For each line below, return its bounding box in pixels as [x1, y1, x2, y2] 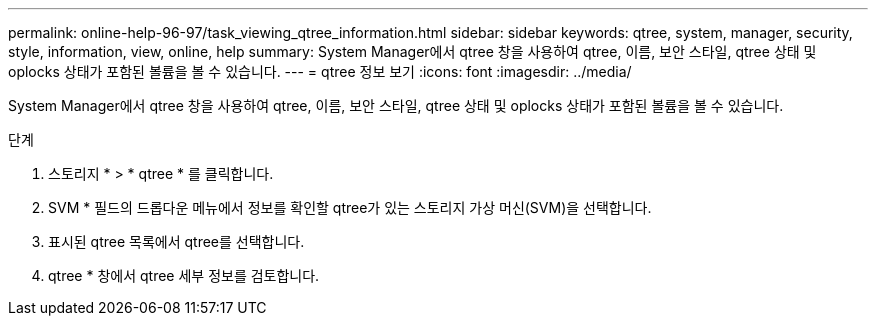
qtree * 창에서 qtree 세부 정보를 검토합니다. [48, 267, 320, 284]
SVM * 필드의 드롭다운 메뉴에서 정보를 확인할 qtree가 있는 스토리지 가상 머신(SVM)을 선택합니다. [48, 199, 652, 216]
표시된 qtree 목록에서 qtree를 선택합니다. [48, 233, 305, 250]
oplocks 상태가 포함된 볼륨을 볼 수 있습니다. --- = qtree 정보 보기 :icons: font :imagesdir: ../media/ [8, 63, 632, 80]
